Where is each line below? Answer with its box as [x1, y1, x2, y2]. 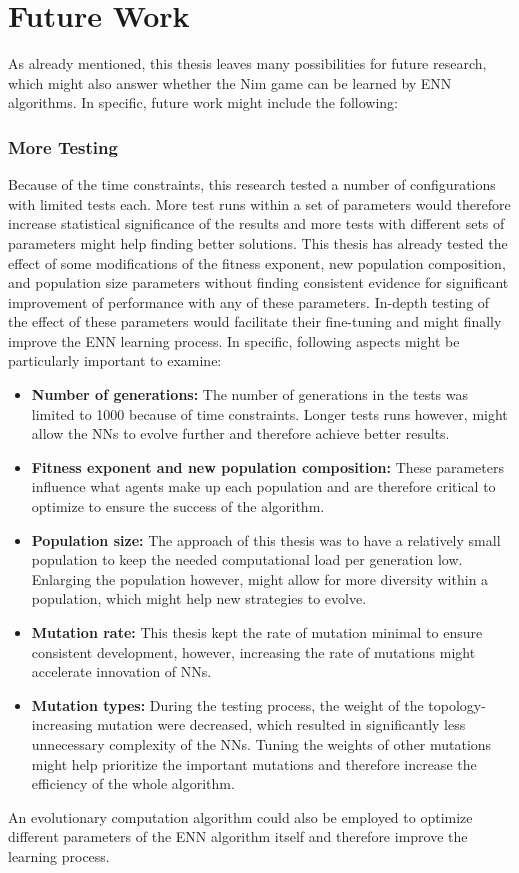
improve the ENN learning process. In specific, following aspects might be [8, 330, 460, 351]
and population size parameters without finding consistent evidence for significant [8, 272, 509, 293]
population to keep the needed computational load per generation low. [31, 549, 463, 570]
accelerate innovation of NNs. [31, 661, 212, 682]
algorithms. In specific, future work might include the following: [8, 92, 398, 113]
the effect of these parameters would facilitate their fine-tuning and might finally [8, 311, 502, 332]
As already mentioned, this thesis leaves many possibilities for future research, [8, 53, 487, 74]
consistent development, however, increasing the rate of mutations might [31, 641, 476, 662]
